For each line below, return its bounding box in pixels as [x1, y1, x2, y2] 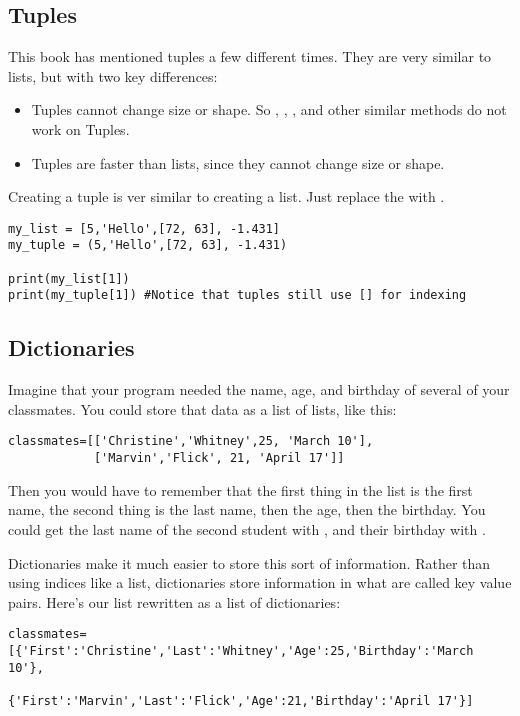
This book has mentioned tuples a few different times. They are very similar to [8, 46, 492, 67]
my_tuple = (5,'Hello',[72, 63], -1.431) [8, 238, 288, 253]
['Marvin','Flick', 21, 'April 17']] [93, 451, 345, 466]
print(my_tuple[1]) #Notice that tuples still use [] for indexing [8, 288, 467, 303]
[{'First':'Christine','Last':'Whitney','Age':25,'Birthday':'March [8, 643, 474, 658]
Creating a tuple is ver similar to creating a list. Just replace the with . [8, 186, 445, 207]
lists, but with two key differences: [8, 65, 218, 86]
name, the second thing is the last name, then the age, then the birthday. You [8, 499, 486, 520]
